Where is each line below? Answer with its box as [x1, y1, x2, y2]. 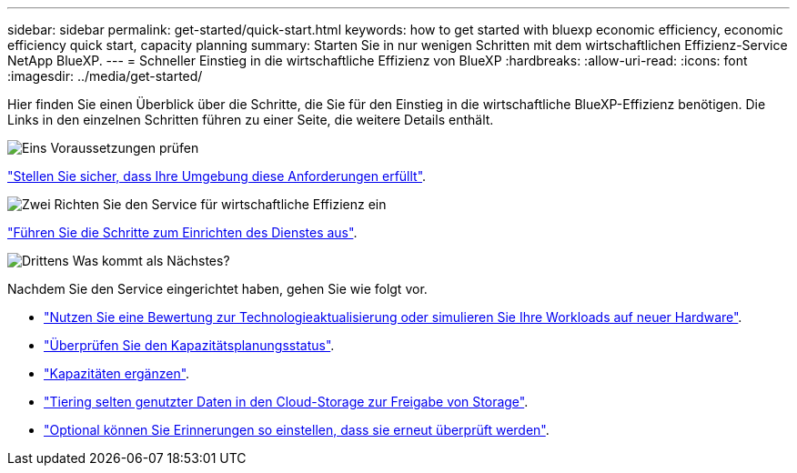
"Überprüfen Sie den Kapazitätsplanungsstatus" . [44, 337, 335, 353]
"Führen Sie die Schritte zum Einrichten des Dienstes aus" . [7, 225, 358, 240]
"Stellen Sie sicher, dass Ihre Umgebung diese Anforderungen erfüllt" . [7, 168, 427, 184]
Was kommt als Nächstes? [72, 253, 230, 268]
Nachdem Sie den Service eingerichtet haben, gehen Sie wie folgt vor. [7, 281, 428, 297]
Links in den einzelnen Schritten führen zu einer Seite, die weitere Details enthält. [7, 112, 494, 127]
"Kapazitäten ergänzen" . [44, 366, 190, 381]
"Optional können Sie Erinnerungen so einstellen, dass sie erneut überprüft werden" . [44, 422, 550, 438]
